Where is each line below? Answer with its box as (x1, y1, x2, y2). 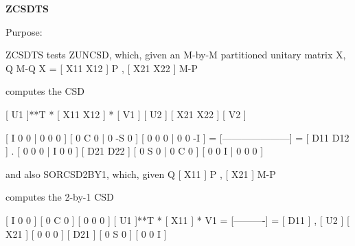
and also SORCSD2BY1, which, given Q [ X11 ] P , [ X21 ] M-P (5, 166, 276, 181)
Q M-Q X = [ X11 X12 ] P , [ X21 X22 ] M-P (5, 60, 198, 75)
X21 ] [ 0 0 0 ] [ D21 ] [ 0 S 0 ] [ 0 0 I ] (5, 226, 167, 241)
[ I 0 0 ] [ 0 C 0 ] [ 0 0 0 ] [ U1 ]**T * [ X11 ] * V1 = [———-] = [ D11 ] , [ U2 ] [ (5, 212, 350, 227)
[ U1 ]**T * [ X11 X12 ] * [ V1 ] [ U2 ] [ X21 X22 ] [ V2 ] (5, 107, 247, 121)
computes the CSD (5, 84, 84, 98)
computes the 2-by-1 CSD (5, 190, 114, 204)
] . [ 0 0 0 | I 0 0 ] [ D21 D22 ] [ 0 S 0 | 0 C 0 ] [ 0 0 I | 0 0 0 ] (5, 144, 264, 158)
